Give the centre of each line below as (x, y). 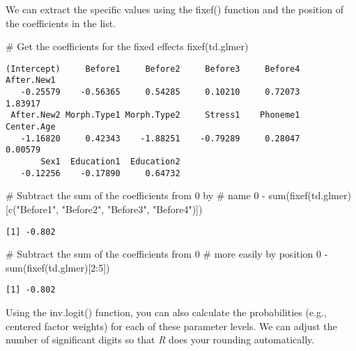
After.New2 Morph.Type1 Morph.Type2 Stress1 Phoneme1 (155, 115)
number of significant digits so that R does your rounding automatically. (160, 340)
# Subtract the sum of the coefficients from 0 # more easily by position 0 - (167, 254)
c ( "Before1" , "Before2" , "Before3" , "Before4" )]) (105, 209)
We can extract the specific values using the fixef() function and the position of (175, 9)
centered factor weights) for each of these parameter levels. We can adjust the (171, 326)
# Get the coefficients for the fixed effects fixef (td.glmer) (127, 46)
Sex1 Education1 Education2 (110, 162)
